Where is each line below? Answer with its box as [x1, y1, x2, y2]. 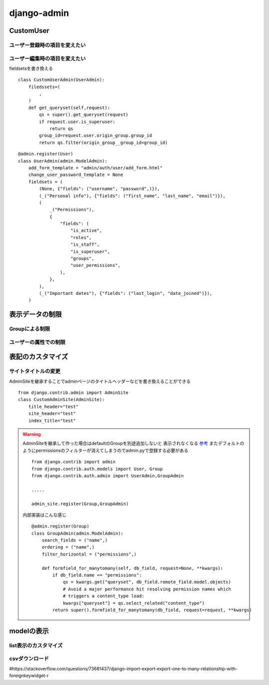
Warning [22, 431, 41, 437]
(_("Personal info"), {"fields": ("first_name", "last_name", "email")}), [39, 193, 226, 199]
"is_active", [70, 228, 102, 234]
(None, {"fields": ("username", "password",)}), [39, 186, 160, 192]
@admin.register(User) [18, 151, 74, 157]
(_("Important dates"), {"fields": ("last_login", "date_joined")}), [39, 290, 213, 296]
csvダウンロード [9, 655, 49, 662]
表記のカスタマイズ [9, 353, 68, 361]
